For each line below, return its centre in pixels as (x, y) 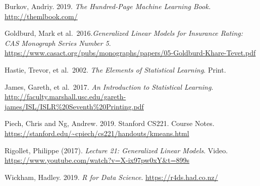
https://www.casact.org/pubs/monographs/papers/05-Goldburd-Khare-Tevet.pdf (130, 53)
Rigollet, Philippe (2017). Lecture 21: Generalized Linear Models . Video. (116, 150)
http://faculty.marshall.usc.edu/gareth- (65, 97)
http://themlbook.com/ (41, 16)
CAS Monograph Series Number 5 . (58, 43)
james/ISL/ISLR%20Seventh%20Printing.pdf (74, 106)
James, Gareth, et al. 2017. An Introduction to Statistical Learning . (109, 86)
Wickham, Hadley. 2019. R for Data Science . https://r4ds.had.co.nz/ (111, 177)
